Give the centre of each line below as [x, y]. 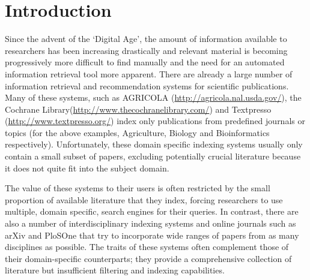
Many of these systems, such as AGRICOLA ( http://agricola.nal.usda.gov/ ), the [153, 97]
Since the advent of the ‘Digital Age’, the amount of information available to [146, 39]
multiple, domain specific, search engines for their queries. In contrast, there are [152, 211]
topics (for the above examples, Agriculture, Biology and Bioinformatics [137, 132]
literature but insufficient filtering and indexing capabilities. [115, 270]
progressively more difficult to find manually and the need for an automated [145, 62]
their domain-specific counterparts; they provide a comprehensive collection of [148, 258]
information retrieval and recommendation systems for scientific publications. [147, 85]
